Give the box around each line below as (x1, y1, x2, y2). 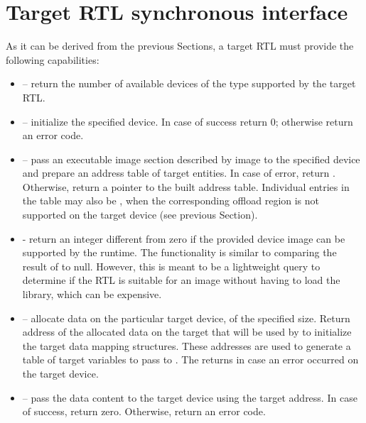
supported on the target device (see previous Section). (22, 207, 258, 222)
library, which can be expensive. (22, 287, 162, 302)
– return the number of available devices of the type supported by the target (22, 76, 356, 91)
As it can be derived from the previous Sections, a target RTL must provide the (6, 38, 354, 53)
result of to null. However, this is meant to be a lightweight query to (22, 258, 321, 273)
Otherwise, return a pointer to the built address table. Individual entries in (22, 179, 350, 194)
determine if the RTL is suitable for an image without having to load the (22, 273, 340, 287)
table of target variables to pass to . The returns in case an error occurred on (22, 352, 359, 367)
